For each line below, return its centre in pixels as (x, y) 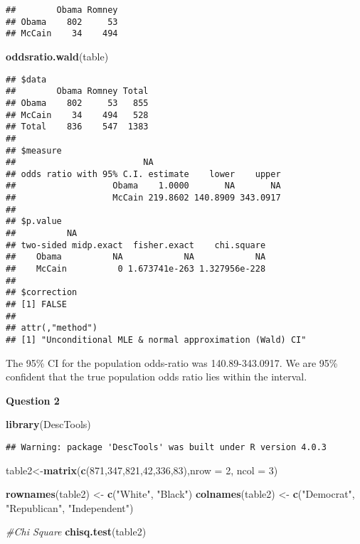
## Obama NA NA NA (136, 257)
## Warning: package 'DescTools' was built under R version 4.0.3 (166, 448)
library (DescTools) (48, 424)
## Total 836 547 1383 (77, 127)
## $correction (42, 293)
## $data (26, 79)
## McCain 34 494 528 (77, 115)
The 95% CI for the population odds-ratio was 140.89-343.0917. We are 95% (172, 362)
